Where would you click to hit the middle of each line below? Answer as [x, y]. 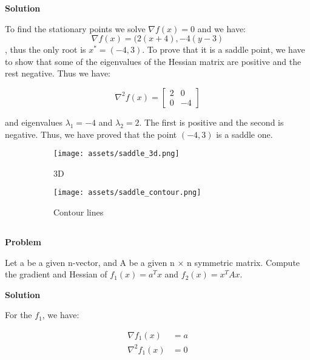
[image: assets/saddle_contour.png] [127, 193]
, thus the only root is [45, 49]
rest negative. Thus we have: [58, 73]
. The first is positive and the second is [211, 122]
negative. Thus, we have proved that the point [91, 134]
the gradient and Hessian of [56, 274]
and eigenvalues [34, 122]
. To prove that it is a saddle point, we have [224, 49]
